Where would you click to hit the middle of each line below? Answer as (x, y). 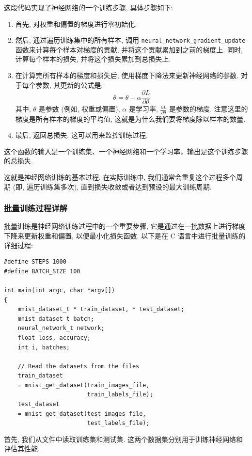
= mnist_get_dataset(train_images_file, (84, 385)
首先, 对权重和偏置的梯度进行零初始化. (76, 24)
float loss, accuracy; (54, 338)
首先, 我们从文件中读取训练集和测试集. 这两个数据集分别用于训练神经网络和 (124, 439)
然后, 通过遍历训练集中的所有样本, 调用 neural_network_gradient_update (130, 40)
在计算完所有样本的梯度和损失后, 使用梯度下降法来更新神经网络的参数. (127, 75)
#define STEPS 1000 (35, 262)
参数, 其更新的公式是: (69, 85)
